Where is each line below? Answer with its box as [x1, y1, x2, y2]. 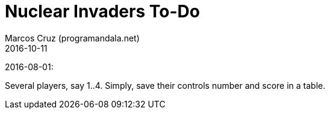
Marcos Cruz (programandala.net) [5, 32, 140, 43]
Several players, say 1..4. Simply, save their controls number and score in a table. [5, 80, 326, 91]
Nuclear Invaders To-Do [5, 1, 200, 22]
